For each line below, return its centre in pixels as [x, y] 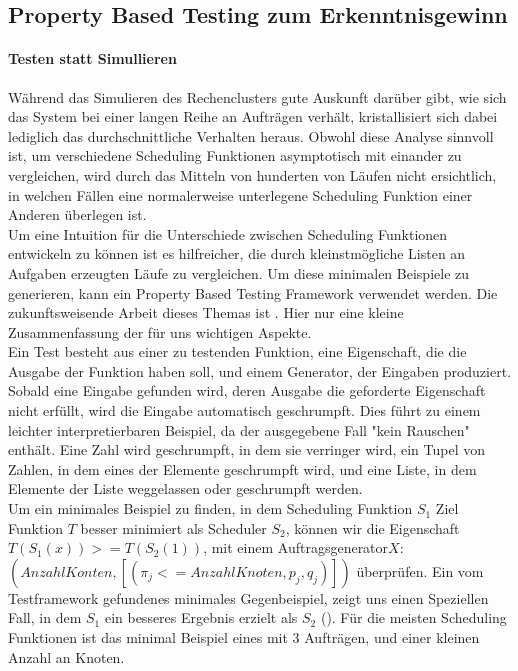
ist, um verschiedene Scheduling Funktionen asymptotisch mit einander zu [235, 155]
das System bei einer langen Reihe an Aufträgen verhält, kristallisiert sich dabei [253, 116]
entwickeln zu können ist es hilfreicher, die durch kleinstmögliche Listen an [237, 253]
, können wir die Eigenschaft [372, 527]
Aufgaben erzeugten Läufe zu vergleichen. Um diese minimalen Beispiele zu [239, 272]
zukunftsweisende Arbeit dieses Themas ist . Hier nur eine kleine [206, 312]
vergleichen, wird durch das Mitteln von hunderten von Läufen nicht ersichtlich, [252, 174]
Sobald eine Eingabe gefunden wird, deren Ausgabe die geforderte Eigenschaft [247, 390]
